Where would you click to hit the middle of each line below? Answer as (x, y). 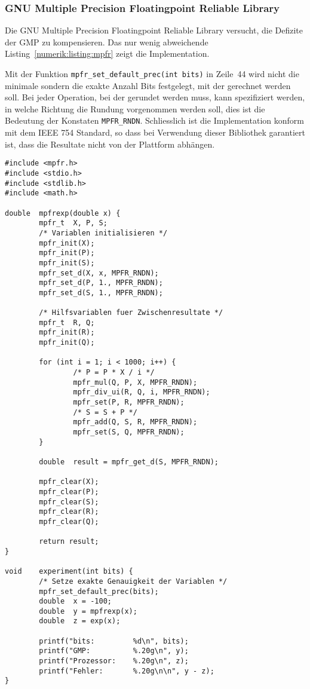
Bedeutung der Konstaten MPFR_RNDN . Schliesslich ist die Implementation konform (154, 120)
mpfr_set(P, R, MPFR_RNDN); (129, 402)
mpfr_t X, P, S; (73, 223)
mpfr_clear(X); (69, 482)
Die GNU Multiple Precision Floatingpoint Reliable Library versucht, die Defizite (154, 30)
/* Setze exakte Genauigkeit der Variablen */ (133, 581)
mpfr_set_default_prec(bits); (99, 591)
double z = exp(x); (80, 621)
